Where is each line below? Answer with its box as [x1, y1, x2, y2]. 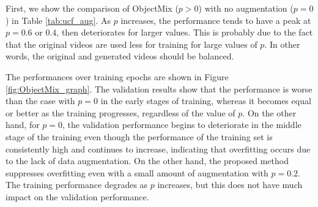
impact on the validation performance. [6, 190, 149, 203]
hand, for [6, 118, 40, 131]
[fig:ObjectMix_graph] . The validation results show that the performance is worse [6, 82, 312, 95]
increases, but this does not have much [157, 178, 303, 191]
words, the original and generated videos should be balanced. [6, 50, 234, 62]
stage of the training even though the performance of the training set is [6, 130, 273, 143]
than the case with [6, 94, 75, 107]
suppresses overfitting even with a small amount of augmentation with [6, 166, 268, 179]
